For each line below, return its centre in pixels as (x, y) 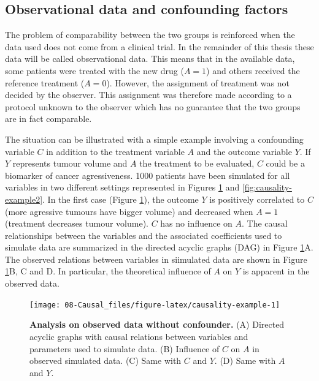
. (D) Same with (245, 360)
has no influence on (196, 223)
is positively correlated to (257, 199)
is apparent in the (276, 271)
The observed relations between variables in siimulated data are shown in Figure (156, 259)
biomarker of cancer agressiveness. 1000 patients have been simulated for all (148, 175)
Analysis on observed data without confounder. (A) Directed (157, 324)
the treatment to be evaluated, (197, 163)
